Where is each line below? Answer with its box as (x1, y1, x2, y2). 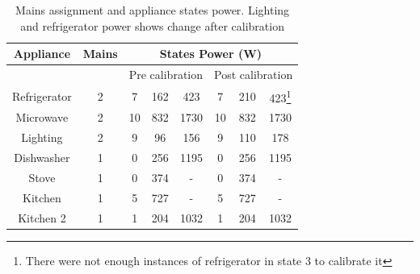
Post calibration (214, 66, 293, 83)
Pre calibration (128, 66, 204, 83)
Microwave (15, 109, 69, 126)
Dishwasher (14, 149, 70, 166)
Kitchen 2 (18, 209, 66, 226)
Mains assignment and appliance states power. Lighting (15, 2, 290, 18)
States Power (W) (159, 45, 262, 62)
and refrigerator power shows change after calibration (20, 17, 284, 34)
